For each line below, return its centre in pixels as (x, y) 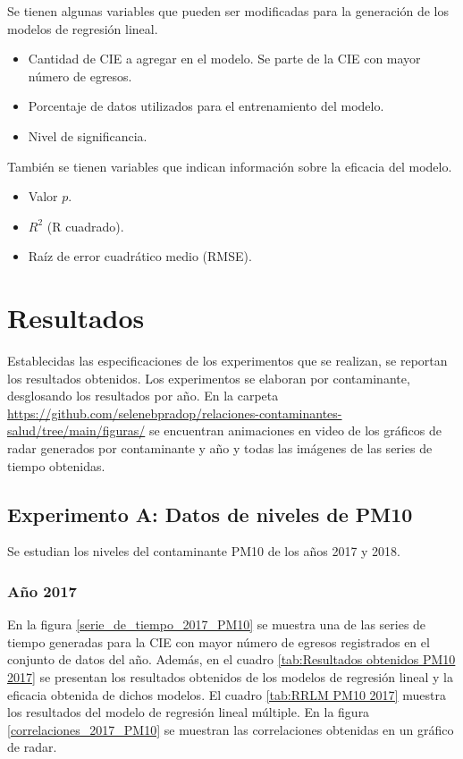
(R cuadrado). (85, 226)
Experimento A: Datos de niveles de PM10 (210, 514)
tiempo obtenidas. (56, 465)
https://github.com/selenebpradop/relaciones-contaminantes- (175, 413)
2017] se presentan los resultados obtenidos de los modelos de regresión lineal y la (230, 677)
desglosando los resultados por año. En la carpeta (143, 396)
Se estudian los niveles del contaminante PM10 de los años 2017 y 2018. (204, 551)
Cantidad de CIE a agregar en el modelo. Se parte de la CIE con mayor (224, 59)
